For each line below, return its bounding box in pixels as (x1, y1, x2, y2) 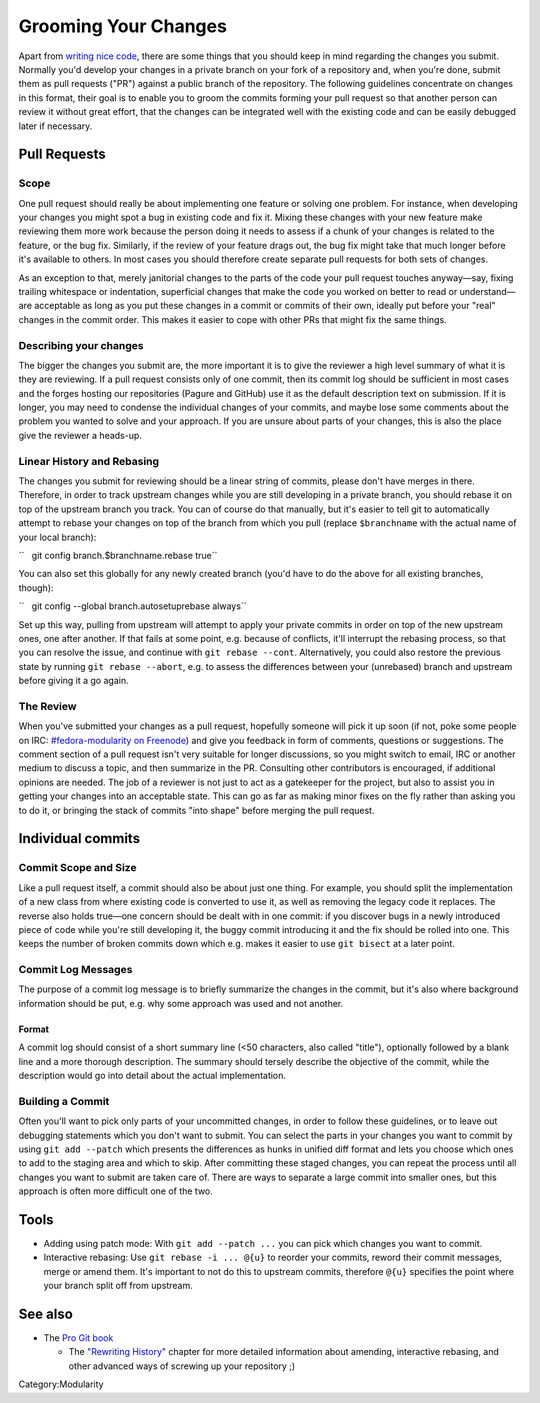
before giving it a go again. (18, 675, 129, 687)
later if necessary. (18, 120, 93, 132)
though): (18, 581, 54, 594)
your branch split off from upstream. (43, 1280, 194, 1292)
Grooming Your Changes (18, 15, 227, 37)
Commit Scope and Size (18, 861, 137, 875)
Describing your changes (18, 338, 144, 352)
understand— (459, 286, 516, 297)
